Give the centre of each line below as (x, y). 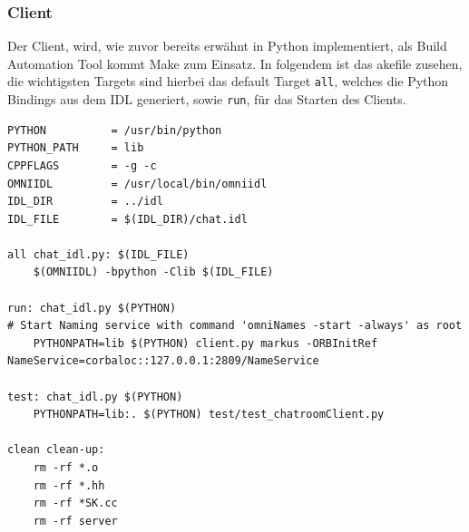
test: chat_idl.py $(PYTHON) (95, 397)
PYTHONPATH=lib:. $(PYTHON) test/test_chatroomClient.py (209, 415)
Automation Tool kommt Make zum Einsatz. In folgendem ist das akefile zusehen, (235, 63)
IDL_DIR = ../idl (85, 202)
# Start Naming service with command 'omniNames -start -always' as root (235, 326)
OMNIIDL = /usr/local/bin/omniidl (137, 184)
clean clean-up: (56, 450)
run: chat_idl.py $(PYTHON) (92, 308)
